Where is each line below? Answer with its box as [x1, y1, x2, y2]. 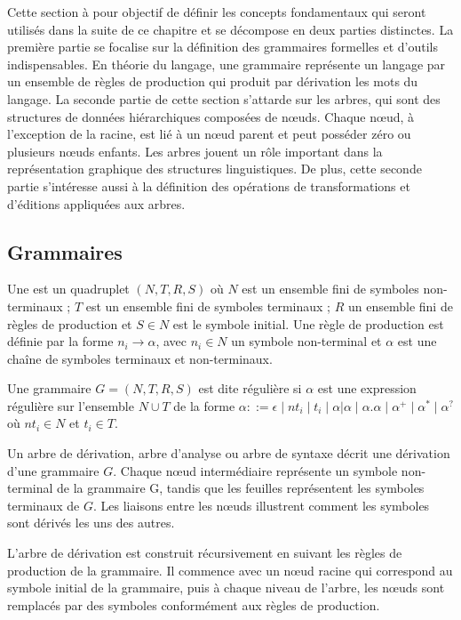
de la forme [173, 396, 235, 415]
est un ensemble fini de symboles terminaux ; [85, 296, 331, 315]
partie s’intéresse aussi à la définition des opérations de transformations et [7, 176, 410, 195]
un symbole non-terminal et [231, 332, 382, 350]
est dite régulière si [198, 379, 302, 398]
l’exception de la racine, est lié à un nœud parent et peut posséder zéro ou [7, 125, 411, 143]
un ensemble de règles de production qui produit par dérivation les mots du [7, 72, 418, 91]
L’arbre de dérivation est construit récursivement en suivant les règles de [7, 544, 402, 562]
